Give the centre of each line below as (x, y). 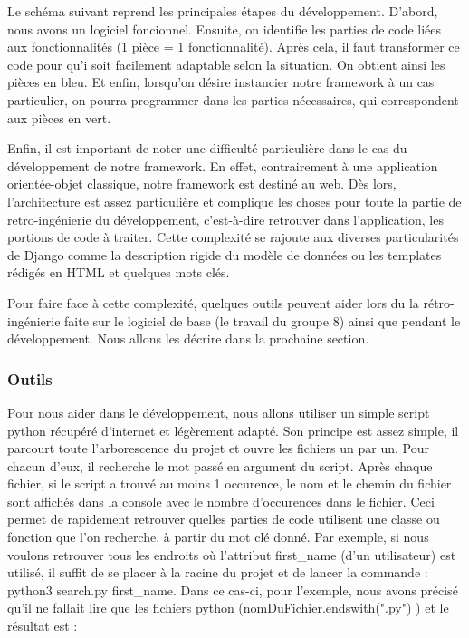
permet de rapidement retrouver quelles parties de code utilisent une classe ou (224, 519)
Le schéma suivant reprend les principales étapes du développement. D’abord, (223, 11)
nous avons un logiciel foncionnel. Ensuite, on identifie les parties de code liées (225, 29)
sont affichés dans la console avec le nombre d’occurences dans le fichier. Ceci (221, 501)
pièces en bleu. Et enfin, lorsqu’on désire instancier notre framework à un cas (221, 82)
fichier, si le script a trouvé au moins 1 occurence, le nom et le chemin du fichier (230, 483)
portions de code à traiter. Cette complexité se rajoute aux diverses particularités (233, 237)
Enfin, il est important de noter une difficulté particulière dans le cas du (207, 148)
